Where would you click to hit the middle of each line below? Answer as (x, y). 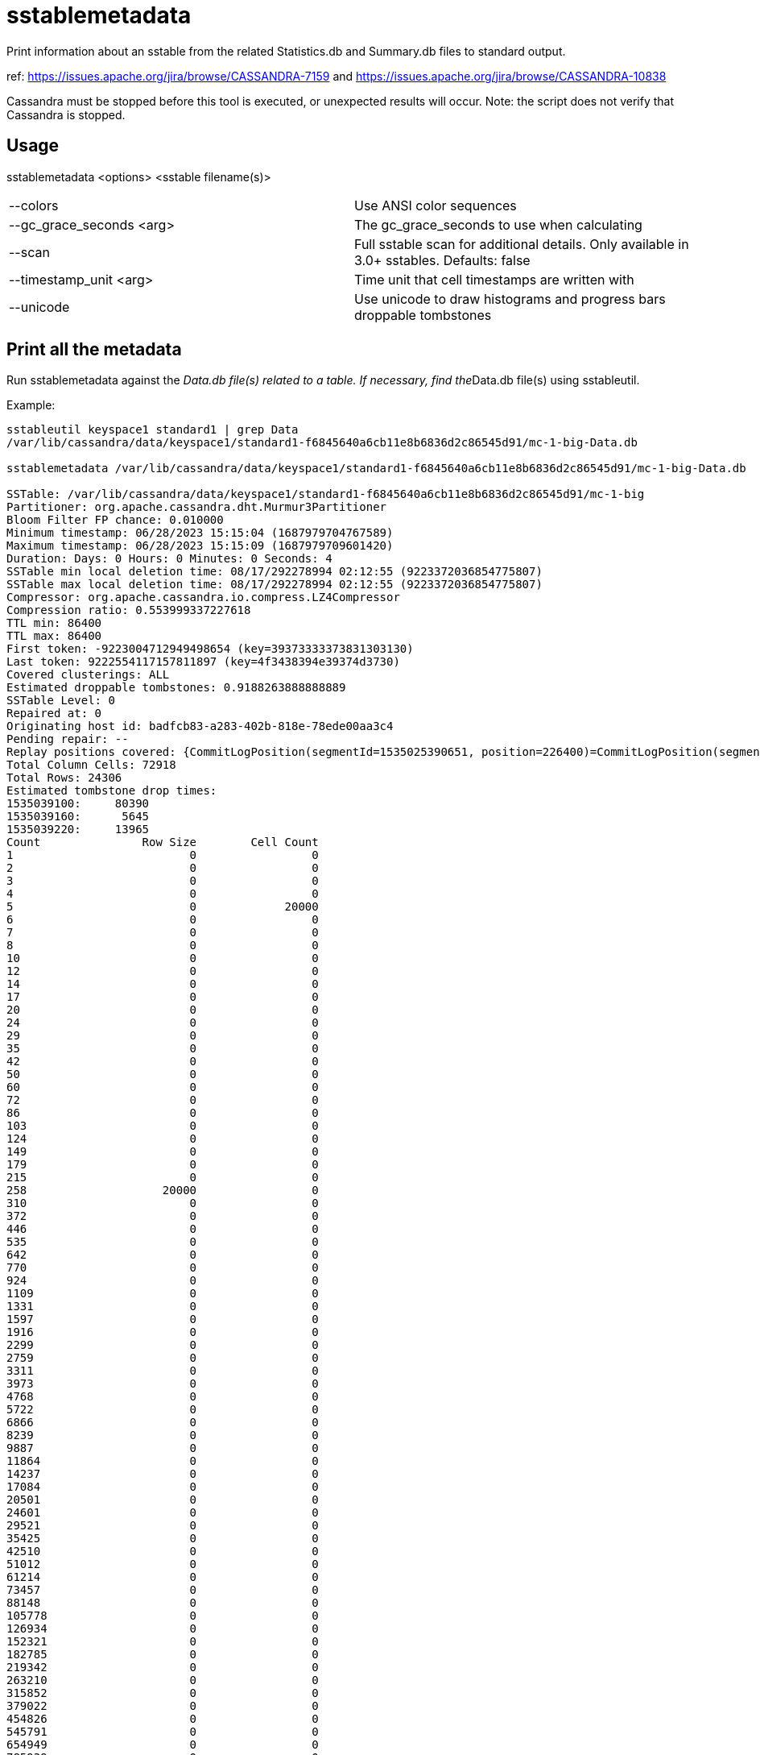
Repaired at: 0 (54, 714)
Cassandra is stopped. (66, 114)
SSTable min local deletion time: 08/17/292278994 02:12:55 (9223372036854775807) (275, 572)
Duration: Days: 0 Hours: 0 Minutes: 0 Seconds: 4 (169, 559)
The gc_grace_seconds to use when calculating (498, 224)
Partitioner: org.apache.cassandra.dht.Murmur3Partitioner (197, 507)
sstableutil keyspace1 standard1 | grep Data (153, 430)
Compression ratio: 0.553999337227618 (129, 610)
